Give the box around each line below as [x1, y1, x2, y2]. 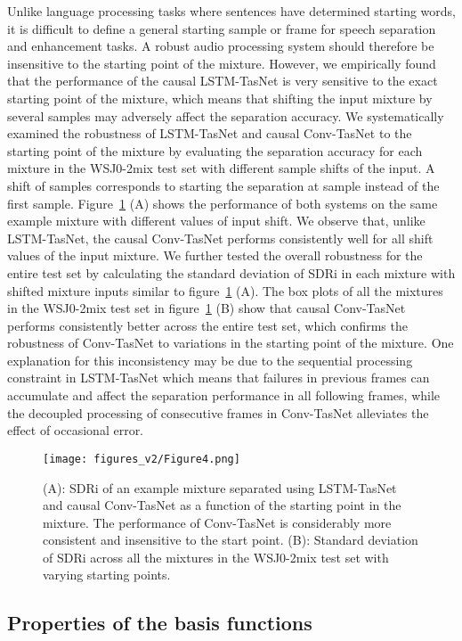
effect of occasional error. [7, 421, 144, 440]
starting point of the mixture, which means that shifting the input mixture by [7, 88, 433, 107]
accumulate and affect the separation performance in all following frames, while [7, 386, 441, 405]
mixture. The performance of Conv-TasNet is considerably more [43, 513, 392, 531]
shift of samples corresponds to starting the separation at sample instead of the [7, 176, 440, 194]
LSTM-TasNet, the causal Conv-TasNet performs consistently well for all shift [7, 228, 434, 247]
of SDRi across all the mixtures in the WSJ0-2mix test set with [43, 547, 389, 566]
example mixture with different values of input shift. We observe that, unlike [7, 211, 426, 230]
